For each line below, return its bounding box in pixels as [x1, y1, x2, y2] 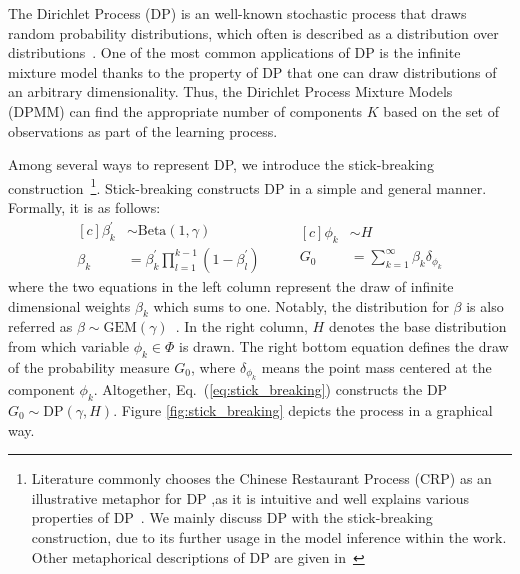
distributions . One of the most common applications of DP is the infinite [8, 42, 461, 63]
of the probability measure [8, 356, 170, 377]
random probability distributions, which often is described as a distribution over [8, 22, 499, 43]
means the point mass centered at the [261, 356, 492, 377]
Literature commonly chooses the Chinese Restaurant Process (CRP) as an [31, 468, 492, 489]
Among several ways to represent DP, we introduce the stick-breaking [8, 154, 434, 175]
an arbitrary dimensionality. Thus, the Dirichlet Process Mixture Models [8, 81, 453, 102]
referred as [8, 316, 73, 337]
